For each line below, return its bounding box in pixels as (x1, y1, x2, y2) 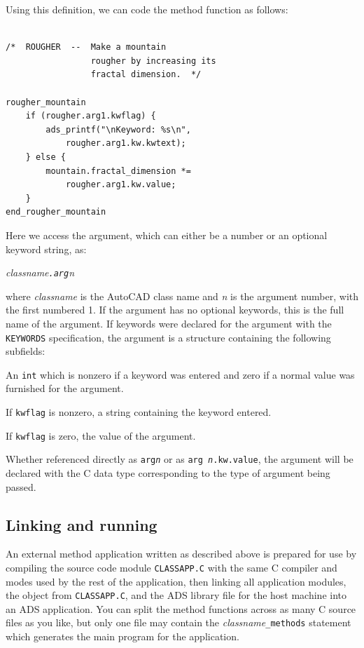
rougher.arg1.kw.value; (65, 180, 176, 190)
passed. (6, 479, 36, 494)
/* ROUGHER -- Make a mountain (6, 42, 167, 53)
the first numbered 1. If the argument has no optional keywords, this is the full (6, 302, 344, 317)
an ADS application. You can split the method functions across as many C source (6, 601, 356, 616)
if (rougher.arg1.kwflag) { (25, 111, 156, 121)
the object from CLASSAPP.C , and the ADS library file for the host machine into (6, 588, 347, 602)
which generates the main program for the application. (6, 629, 239, 644)
